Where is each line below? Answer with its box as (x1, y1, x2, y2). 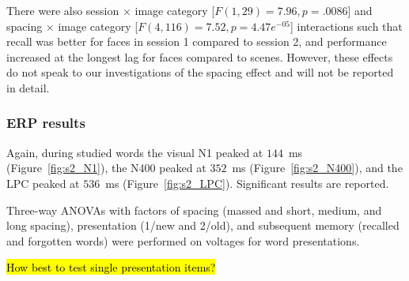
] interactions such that (290, 17, 403, 34)
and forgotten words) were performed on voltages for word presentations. (6, 232, 360, 249)
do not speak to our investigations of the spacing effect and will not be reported (6, 64, 394, 81)
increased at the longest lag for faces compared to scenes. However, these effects (6, 48, 393, 65)
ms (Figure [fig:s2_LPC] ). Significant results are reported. (105, 174, 389, 191)
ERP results (6, 113, 85, 133)
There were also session (6, 2, 119, 18)
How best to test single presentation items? (6, 259, 216, 275)
